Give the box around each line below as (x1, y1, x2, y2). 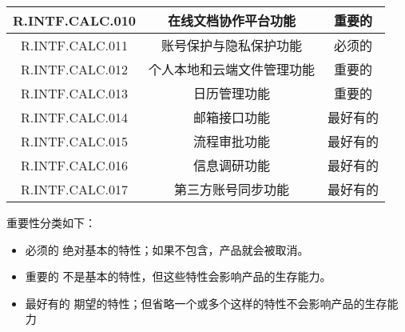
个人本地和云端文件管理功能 (149, 60, 316, 78)
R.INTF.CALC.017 (21, 179, 129, 198)
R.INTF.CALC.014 (21, 107, 129, 126)
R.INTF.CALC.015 (21, 131, 129, 150)
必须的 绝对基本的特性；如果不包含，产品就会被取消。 (25, 241, 309, 258)
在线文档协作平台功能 (168, 11, 296, 30)
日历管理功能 (193, 84, 271, 102)
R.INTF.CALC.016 (21, 155, 129, 174)
